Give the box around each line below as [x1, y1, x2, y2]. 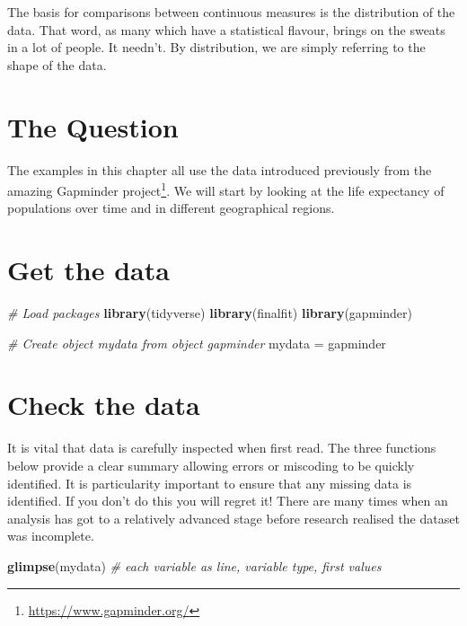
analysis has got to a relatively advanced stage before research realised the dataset [7, 508, 460, 527]
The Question [7, 108, 179, 145]
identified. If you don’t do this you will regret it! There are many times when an [7, 491, 448, 510]
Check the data [7, 386, 200, 423]
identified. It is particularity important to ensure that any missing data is [7, 473, 412, 492]
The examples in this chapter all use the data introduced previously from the [7, 160, 432, 179]
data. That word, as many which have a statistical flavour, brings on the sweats [7, 20, 445, 39]
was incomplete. [7, 526, 94, 545]
